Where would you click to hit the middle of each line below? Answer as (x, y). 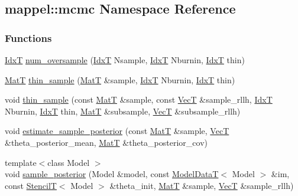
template (21, 162)
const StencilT (31, 185)
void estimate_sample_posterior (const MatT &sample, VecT (117, 131)
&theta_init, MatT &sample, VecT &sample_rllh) (202, 185)
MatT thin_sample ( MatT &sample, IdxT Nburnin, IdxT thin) (120, 79)
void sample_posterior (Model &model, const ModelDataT (112, 174)
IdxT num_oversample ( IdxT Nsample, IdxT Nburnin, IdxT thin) (125, 60)
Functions (28, 37)
